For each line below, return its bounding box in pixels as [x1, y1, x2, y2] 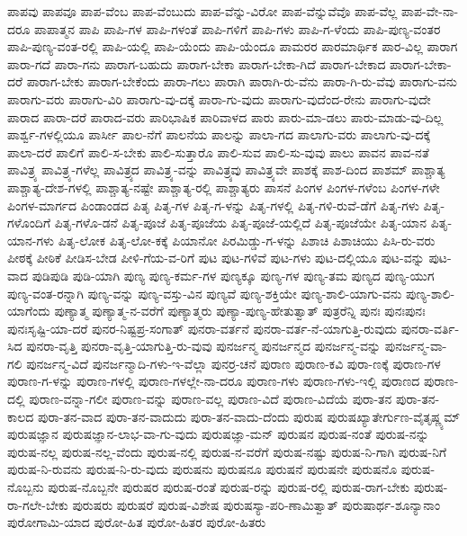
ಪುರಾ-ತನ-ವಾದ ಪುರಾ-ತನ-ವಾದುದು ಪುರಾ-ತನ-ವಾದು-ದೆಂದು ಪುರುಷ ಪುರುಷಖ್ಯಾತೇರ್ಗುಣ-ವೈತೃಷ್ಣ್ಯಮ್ [38, 406, 461, 425]
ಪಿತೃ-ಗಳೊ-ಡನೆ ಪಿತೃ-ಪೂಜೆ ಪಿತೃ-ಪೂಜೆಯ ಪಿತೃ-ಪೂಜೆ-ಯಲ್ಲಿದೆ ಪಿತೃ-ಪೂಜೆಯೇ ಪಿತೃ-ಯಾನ [54, 213, 427, 232]
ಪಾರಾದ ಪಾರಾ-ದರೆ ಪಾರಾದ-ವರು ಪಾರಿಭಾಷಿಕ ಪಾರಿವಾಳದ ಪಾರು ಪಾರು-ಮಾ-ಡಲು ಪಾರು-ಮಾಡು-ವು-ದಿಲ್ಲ [7, 107, 444, 126]
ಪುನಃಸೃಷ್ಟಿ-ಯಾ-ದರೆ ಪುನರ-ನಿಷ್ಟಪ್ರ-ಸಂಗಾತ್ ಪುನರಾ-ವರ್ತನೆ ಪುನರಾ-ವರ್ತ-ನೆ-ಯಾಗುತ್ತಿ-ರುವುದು [7, 318, 398, 337]
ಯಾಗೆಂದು [7, 301, 50, 320]
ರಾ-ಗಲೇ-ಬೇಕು [7, 495, 68, 514]
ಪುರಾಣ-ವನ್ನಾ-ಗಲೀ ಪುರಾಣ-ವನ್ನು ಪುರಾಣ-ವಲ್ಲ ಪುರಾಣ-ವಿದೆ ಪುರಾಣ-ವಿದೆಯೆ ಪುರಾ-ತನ [29, 389, 392, 408]
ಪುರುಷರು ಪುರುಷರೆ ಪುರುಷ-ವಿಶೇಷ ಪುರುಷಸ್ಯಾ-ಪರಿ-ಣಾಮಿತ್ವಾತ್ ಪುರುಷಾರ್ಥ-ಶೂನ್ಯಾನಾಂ [72, 495, 441, 514]
